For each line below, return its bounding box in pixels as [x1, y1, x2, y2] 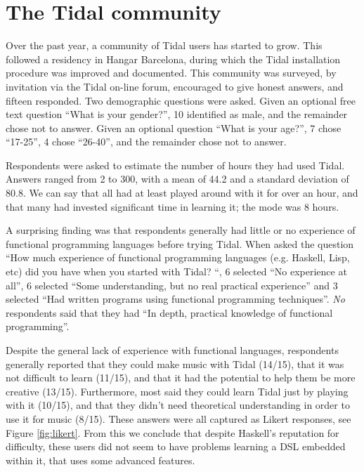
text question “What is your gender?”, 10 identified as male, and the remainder [6, 107, 348, 122]
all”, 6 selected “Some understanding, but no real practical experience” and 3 [6, 277, 338, 292]
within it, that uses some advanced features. [6, 452, 195, 467]
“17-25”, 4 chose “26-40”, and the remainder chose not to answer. [6, 134, 287, 149]
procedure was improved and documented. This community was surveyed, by [6, 65, 337, 80]
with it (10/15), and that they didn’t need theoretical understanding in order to [6, 398, 350, 412]
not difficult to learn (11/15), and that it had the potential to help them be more [6, 370, 356, 385]
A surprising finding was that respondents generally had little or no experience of [6, 223, 356, 237]
